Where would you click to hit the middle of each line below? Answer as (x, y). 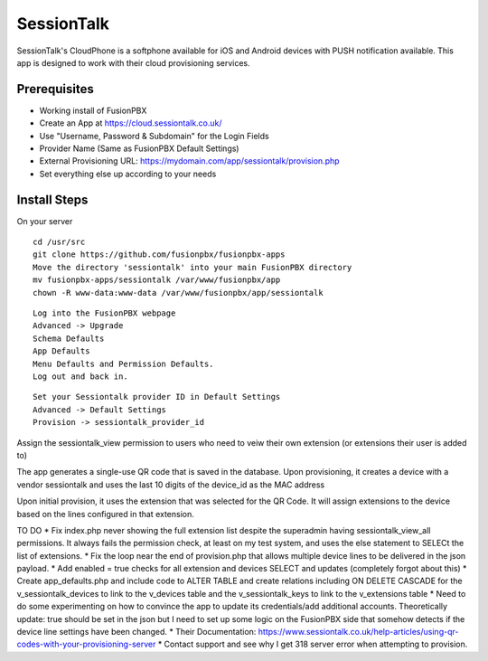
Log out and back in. (80, 377)
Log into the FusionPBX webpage (104, 313)
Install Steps (52, 199)
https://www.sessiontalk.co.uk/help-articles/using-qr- (358, 632)
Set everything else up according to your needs (128, 174)
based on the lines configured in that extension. (105, 514)
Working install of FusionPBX (93, 110)
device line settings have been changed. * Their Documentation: (136, 632)
